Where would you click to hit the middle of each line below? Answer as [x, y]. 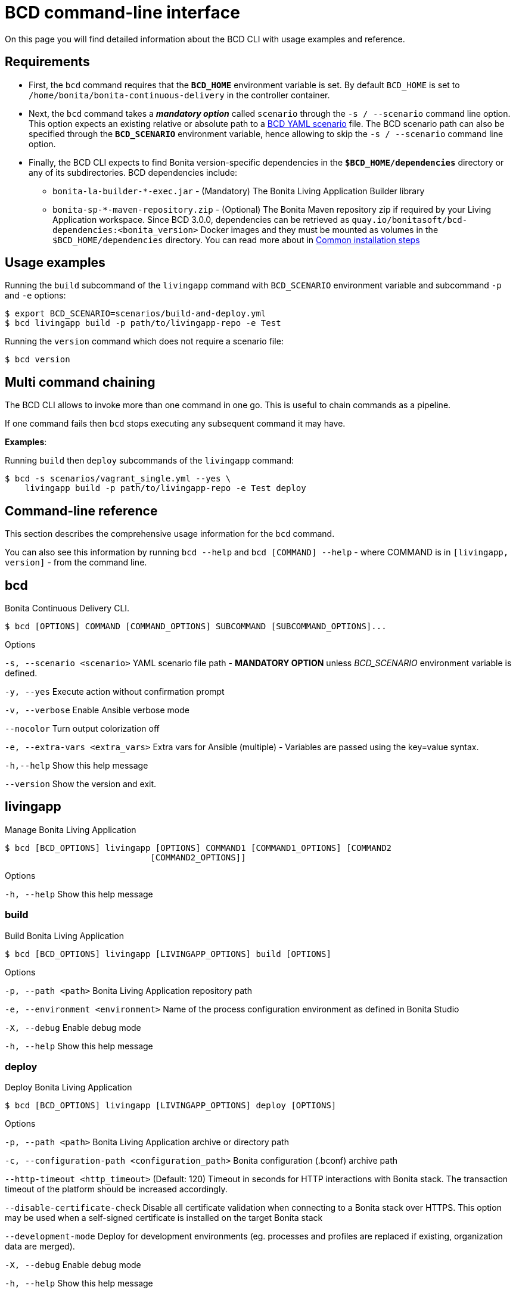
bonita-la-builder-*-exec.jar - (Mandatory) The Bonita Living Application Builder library [239, 191]
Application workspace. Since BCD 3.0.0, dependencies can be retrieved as [201, 219]
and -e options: [35, 296]
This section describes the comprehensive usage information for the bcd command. [170, 534]
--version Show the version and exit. [81, 784]
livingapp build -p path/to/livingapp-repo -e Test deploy [165, 488]
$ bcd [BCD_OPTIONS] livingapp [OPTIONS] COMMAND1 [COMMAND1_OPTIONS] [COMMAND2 [198, 848]
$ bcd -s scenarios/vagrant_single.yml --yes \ [118, 479]
